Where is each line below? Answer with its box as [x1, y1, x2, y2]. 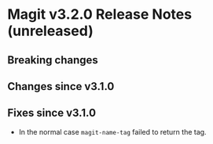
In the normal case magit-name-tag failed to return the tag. [18, 127, 207, 136]
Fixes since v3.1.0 [7, 106, 96, 120]
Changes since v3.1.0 [7, 80, 115, 93]
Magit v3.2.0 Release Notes [7, 5, 193, 23]
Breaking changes [7, 53, 99, 67]
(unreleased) [7, 22, 94, 40]
